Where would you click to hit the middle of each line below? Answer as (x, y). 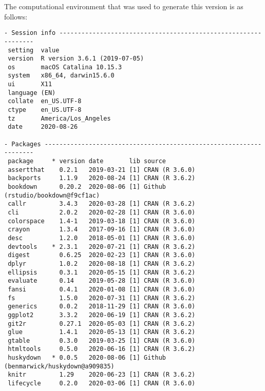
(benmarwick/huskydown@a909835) (59, 366)
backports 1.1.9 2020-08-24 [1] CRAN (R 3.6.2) (102, 178)
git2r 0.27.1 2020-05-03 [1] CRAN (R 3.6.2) (102, 324)
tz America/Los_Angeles (59, 118)
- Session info (30, 33)
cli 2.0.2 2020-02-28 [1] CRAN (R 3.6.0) (102, 212)
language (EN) (32, 93)
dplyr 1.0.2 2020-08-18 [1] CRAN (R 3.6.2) (102, 263)
